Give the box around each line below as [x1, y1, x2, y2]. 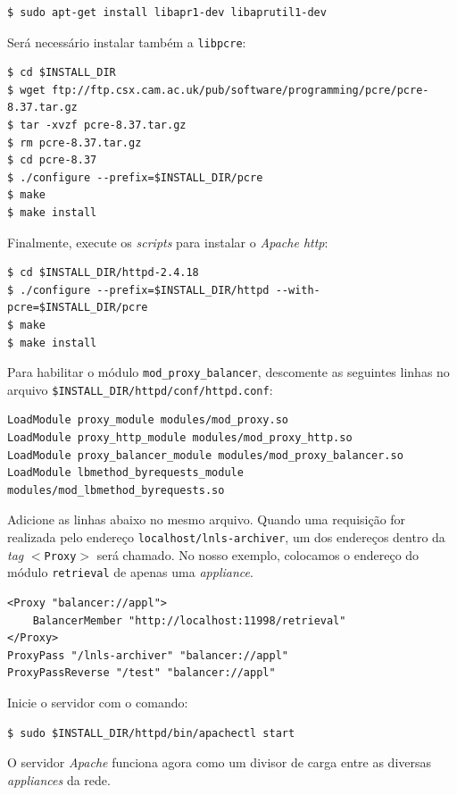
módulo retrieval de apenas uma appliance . [7, 563, 253, 582]
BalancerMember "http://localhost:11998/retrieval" [32, 614, 346, 627]
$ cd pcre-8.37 [7, 154, 97, 167]
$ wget [7, 83, 46, 96]
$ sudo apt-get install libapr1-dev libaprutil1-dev [7, 6, 327, 19]
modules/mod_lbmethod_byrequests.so [7, 483, 225, 497]
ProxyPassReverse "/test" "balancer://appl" [7, 666, 276, 680]
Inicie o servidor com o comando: [7, 692, 188, 711]
